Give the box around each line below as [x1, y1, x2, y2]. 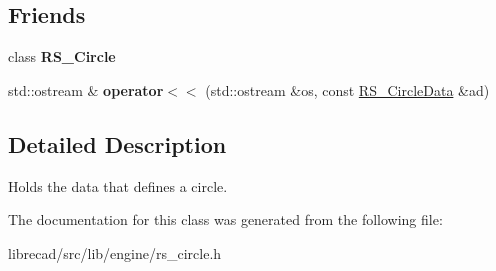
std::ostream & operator [8, 79, 164, 100]
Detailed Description [8, 128, 227, 159]
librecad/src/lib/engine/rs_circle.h [8, 242, 222, 263]
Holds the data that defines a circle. [8, 175, 228, 196]
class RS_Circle [8, 46, 116, 67]
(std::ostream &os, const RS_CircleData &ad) [205, 79, 490, 100]
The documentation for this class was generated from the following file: [8, 209, 443, 230]
